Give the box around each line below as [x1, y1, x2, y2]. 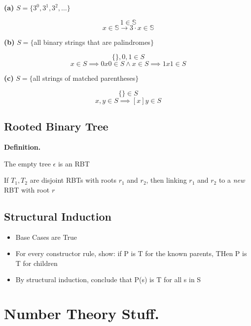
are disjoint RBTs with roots [30, 175, 116, 185]
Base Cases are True [15, 231, 77, 242]
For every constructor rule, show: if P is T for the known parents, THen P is [15, 248, 247, 259]
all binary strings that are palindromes [34, 36, 150, 47]
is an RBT [58, 158, 90, 168]
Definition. [4, 141, 41, 152]
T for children [15, 258, 58, 268]
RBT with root [4, 184, 50, 195]
